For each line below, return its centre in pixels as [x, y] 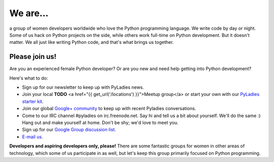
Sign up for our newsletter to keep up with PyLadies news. [83, 87]
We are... [29, 13]
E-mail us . [32, 137]
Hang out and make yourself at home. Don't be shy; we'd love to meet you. [100, 122]
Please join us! [33, 57]
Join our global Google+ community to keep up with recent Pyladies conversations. [109, 109]
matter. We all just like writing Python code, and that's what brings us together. [92, 42]
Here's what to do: [29, 78]
